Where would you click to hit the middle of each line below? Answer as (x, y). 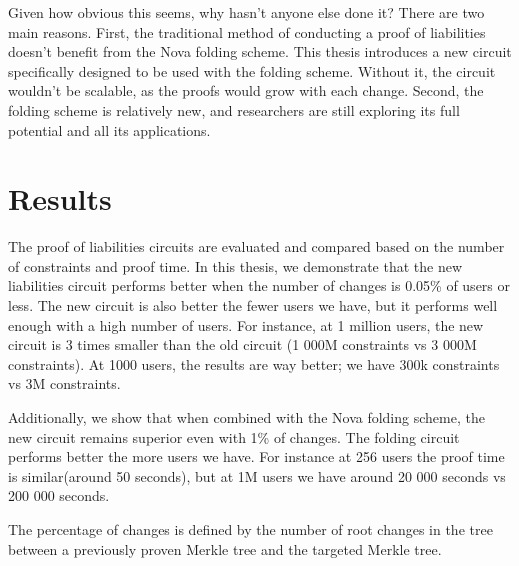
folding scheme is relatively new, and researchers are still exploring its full (234, 109)
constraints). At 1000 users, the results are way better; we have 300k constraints (254, 363)
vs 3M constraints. (64, 383)
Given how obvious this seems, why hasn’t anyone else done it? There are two (246, 12)
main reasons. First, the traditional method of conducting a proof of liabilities (247, 31)
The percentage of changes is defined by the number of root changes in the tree (250, 529)
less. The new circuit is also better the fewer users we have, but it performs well (253, 305)
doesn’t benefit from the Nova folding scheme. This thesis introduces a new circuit (260, 51)
